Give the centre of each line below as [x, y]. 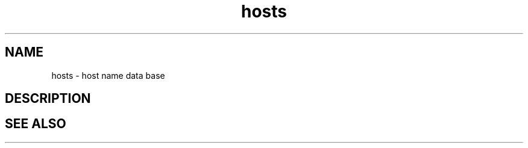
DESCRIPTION [48, 99]
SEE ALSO [36, 124]
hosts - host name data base [108, 75]
